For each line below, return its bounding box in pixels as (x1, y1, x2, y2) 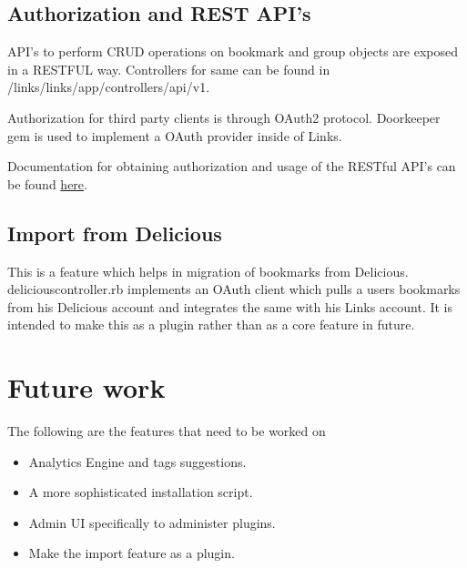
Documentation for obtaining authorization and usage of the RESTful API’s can (7, 157, 456, 176)
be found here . (7, 174, 87, 193)
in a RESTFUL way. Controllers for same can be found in (7, 59, 330, 78)
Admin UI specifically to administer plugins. (28, 512, 276, 532)
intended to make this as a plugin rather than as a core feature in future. (7, 315, 415, 334)
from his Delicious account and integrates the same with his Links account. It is (7, 297, 453, 316)
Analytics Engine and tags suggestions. (28, 451, 247, 471)
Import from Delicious (7, 218, 222, 247)
